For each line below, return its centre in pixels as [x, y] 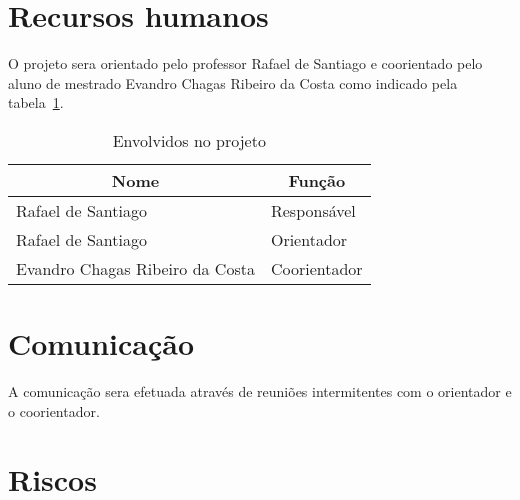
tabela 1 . [36, 102]
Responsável [313, 210]
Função [317, 180]
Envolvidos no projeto [189, 140]
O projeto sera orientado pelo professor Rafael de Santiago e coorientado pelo [245, 63]
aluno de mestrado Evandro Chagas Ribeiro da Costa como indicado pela [233, 82]
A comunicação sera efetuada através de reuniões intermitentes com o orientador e [260, 391]
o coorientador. [54, 410]
